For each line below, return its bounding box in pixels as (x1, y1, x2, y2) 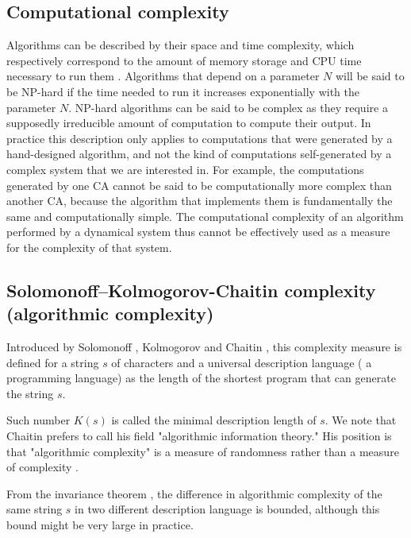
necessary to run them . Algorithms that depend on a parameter (6, 68, 320, 84)
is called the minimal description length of (111, 412, 317, 428)
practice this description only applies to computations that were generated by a (6, 130, 393, 146)
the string (6, 385, 54, 401)
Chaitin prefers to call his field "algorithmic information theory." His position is (6, 428, 392, 444)
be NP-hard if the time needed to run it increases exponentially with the (6, 83, 359, 99)
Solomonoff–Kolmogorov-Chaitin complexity (6, 277, 376, 302)
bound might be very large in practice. (6, 517, 194, 533)
